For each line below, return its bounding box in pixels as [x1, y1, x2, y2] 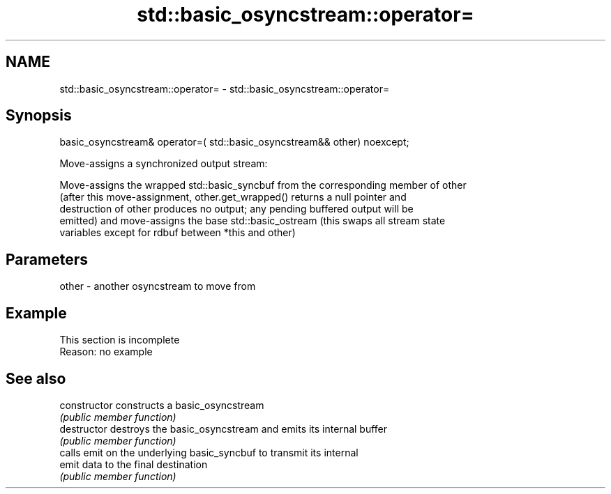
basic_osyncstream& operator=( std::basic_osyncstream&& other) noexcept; [59, 136, 409, 148]
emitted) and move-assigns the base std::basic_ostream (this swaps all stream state [59, 215, 446, 227]
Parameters [6, 250, 88, 268]
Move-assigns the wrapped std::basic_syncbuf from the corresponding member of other [59, 179, 467, 192]
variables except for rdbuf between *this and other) [59, 226, 296, 239]
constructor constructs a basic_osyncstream [59, 399, 264, 411]
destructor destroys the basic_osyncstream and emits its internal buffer [59, 422, 388, 435]
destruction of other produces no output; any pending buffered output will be [59, 203, 414, 215]
